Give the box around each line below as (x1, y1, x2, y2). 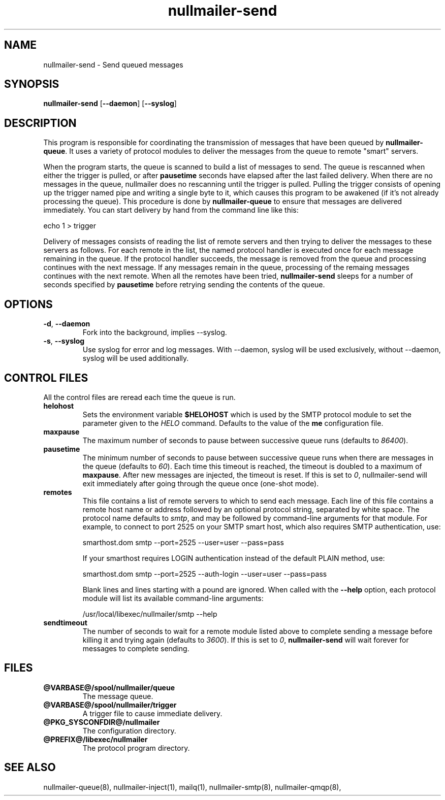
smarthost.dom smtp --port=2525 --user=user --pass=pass (82, 538, 284, 547)
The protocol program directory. (82, 743, 190, 752)
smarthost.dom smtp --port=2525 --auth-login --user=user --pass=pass (82, 569, 327, 578)
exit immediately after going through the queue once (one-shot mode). (82, 479, 319, 488)
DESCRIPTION (4, 116, 77, 129)
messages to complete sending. (82, 644, 189, 653)
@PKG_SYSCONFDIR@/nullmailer (43, 717, 160, 726)
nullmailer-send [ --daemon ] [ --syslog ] (43, 99, 177, 108)
